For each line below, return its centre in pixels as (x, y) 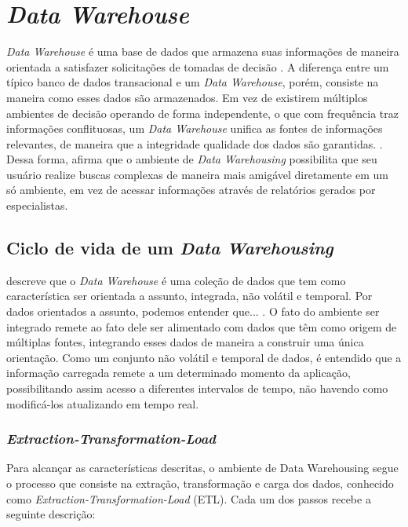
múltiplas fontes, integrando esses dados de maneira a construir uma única (185, 342)
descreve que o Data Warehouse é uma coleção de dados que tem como (176, 280)
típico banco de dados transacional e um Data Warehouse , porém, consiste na (193, 82)
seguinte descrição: (51, 514)
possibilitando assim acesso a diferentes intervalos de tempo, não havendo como (197, 388)
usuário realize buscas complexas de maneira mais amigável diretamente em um (197, 174)
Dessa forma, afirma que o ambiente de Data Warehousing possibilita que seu (192, 159)
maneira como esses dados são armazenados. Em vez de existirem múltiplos (187, 97)
